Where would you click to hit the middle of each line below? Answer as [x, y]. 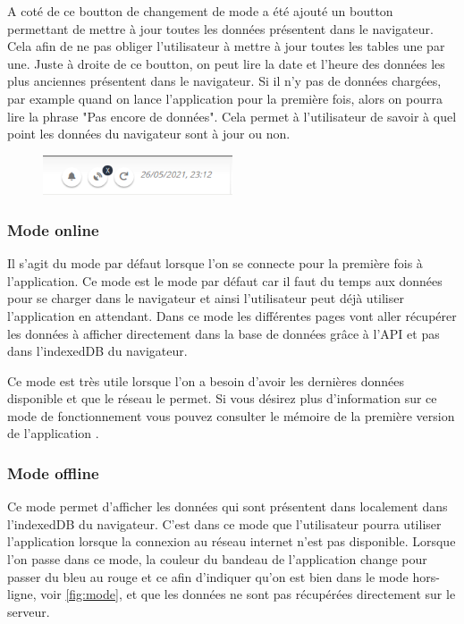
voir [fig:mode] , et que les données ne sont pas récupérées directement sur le [248, 594]
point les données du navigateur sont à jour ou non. [149, 134]
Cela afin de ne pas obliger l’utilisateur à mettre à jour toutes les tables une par [226, 46]
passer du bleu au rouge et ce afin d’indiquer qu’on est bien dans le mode [208, 576]
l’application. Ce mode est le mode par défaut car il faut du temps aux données [225, 280]
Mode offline [53, 473]
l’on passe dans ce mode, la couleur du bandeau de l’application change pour [217, 559]
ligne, [22, 594]
